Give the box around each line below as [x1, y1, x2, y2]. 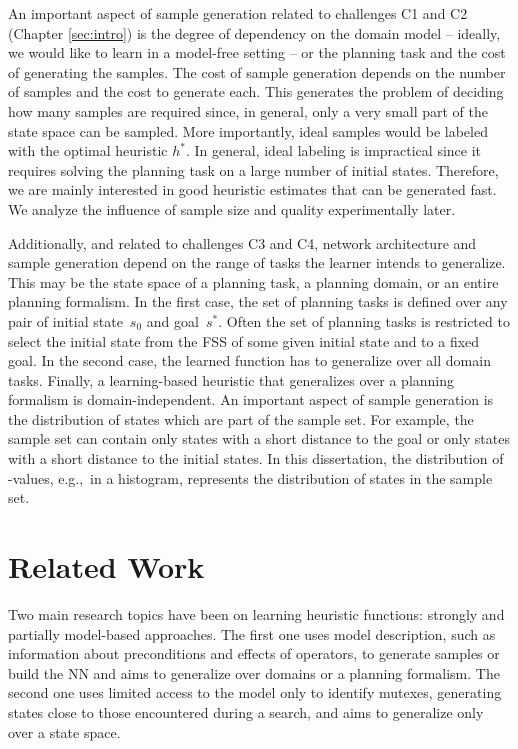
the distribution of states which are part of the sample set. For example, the [8, 408, 474, 429]
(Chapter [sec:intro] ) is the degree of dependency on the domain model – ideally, [8, 22, 501, 43]
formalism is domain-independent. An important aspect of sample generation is [8, 389, 494, 410]
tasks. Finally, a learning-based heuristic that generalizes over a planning [8, 369, 455, 390]
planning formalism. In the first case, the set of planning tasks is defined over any [8, 291, 508, 312]
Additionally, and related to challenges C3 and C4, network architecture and [8, 232, 477, 253]
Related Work [8, 546, 205, 587]
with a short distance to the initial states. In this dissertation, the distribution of [8, 448, 504, 469]
